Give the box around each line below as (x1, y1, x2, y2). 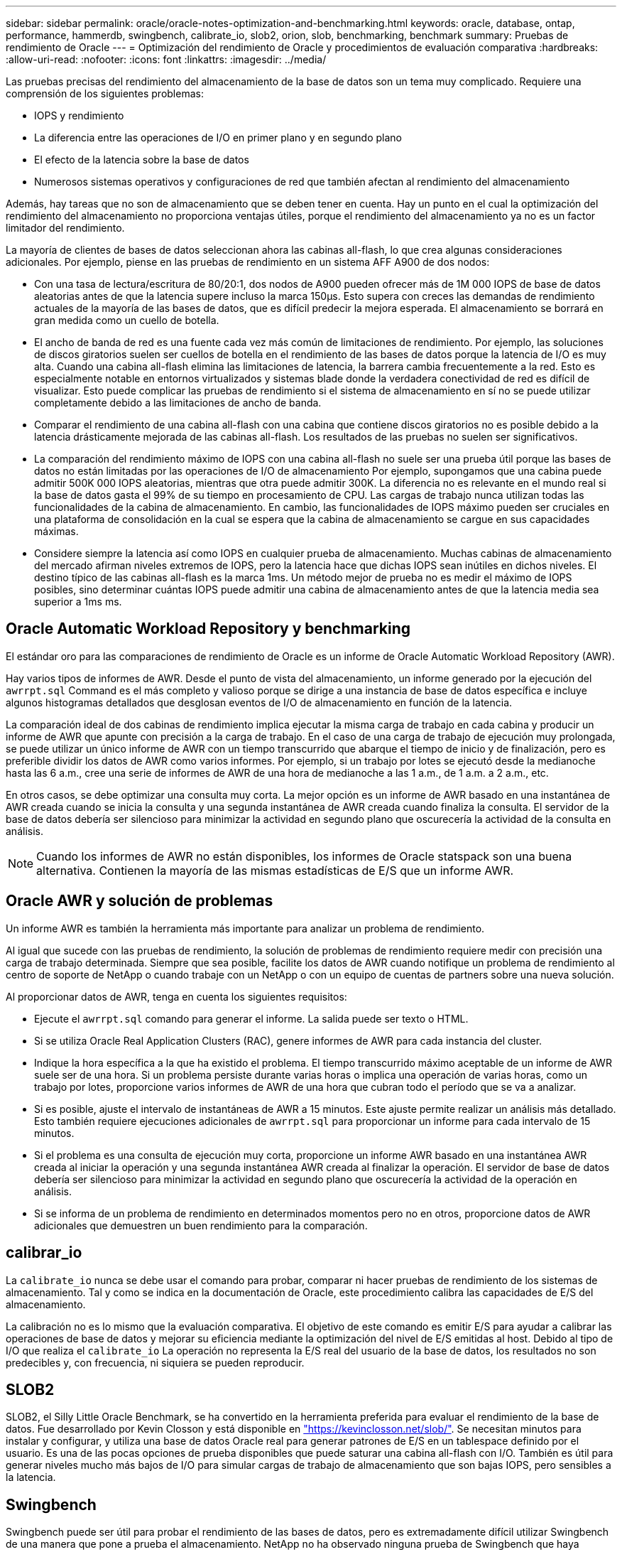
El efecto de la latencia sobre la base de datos (34, 153, 249, 166)
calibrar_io (6, 1244, 82, 1262)
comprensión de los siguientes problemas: (6, 87, 204, 99)
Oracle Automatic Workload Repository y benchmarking (6, 620, 411, 638)
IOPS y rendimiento (34, 109, 124, 122)
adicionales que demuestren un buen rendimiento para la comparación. (34, 1219, 368, 1232)
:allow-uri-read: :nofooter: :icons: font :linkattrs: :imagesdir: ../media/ (6, 53, 327, 65)
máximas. (34, 525, 79, 537)
